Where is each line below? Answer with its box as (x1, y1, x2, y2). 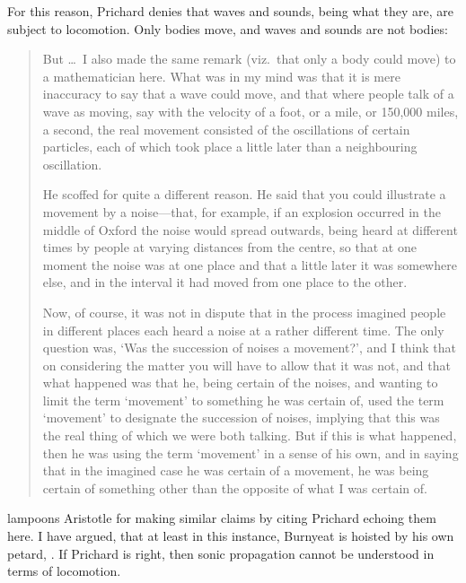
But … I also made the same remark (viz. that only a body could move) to (42, 49, 456, 68)
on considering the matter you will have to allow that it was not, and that (42, 355, 451, 374)
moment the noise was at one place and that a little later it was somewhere (42, 255, 457, 274)
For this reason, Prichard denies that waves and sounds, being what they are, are (7, 2, 453, 20)
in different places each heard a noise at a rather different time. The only (42, 320, 444, 339)
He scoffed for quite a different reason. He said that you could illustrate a (42, 185, 446, 204)
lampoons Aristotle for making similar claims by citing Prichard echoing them (7, 509, 436, 527)
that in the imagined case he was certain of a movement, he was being (42, 461, 429, 480)
